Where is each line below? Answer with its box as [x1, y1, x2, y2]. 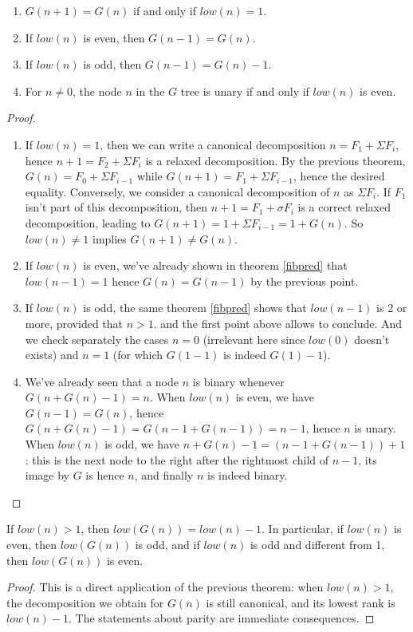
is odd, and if [135, 536, 200, 553]
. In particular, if [262, 520, 344, 537]
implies [92, 230, 127, 247]
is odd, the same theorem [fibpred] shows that [83, 299, 307, 316]
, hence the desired [293, 168, 385, 184]
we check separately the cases [25, 330, 169, 347]
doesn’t [354, 330, 390, 347]
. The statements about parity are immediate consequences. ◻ [69, 610, 375, 626]
